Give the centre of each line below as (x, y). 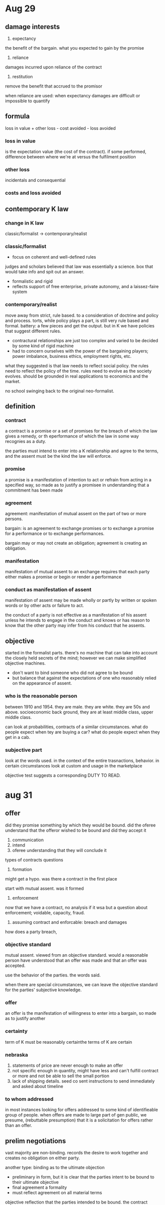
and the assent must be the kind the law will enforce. (58, 456)
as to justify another (25, 1019)
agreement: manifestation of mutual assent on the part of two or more (76, 513)
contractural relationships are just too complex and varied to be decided (85, 340)
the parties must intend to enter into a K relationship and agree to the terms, (82, 451)
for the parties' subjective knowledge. (43, 990)
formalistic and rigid (32, 281)
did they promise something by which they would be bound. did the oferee (81, 825)
